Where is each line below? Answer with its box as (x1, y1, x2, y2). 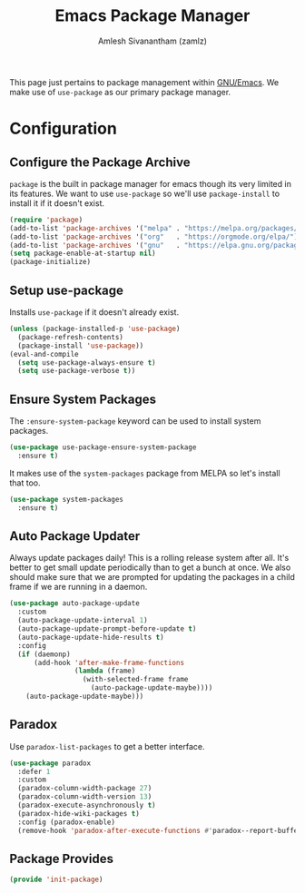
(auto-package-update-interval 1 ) (17, 616, 148, 625)
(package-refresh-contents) (17, 332, 124, 341)
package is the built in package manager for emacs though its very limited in (9, 178, 292, 189)
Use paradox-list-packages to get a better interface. (9, 741, 205, 751)
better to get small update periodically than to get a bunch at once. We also (9, 562, 291, 573)
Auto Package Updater (9, 528, 141, 544)
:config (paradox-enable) (17, 818, 116, 827)
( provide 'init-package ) (9, 875, 103, 885)
